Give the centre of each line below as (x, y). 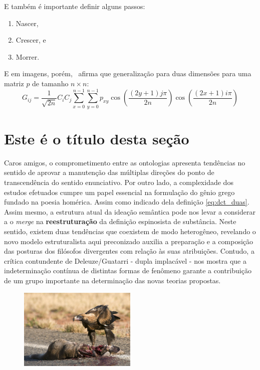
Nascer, (27, 23)
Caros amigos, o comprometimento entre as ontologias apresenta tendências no (125, 162)
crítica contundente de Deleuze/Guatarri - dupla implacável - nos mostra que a (125, 260)
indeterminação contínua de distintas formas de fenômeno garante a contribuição (128, 270)
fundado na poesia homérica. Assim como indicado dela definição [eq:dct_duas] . (127, 202)
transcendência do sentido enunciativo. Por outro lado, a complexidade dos (119, 182)
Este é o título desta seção (97, 138)
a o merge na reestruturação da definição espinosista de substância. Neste (120, 221)
